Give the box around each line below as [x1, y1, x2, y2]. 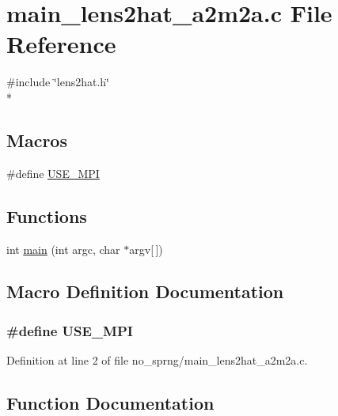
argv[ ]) [129, 240, 163, 257]
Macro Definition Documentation [6, 279, 284, 304]
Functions [6, 203, 87, 228]
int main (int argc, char [6, 240, 120, 257]
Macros [6, 127, 67, 152]
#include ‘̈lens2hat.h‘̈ [6, 74, 109, 90]
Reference [6, 28, 116, 60]
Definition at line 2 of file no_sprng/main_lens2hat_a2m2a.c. [6, 352, 308, 369]
